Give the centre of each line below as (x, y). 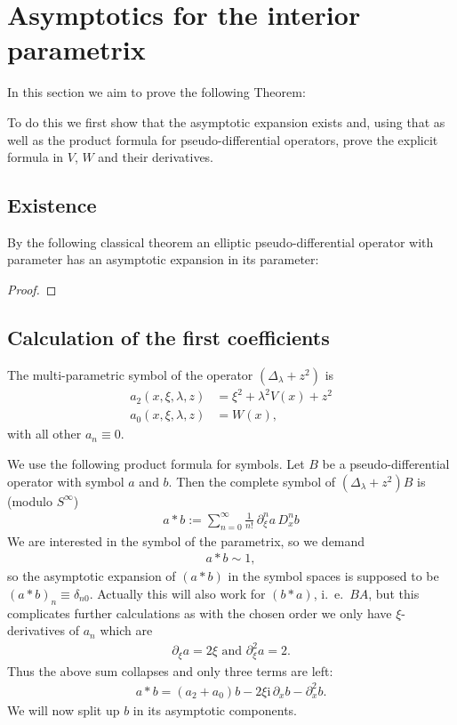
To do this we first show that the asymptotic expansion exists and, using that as (226, 121)
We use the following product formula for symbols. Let (156, 464)
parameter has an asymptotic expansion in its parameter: (163, 259)
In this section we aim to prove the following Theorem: (156, 92)
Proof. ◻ (32, 290)
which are (126, 630)
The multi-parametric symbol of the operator (130, 374)
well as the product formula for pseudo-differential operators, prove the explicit (223, 139)
